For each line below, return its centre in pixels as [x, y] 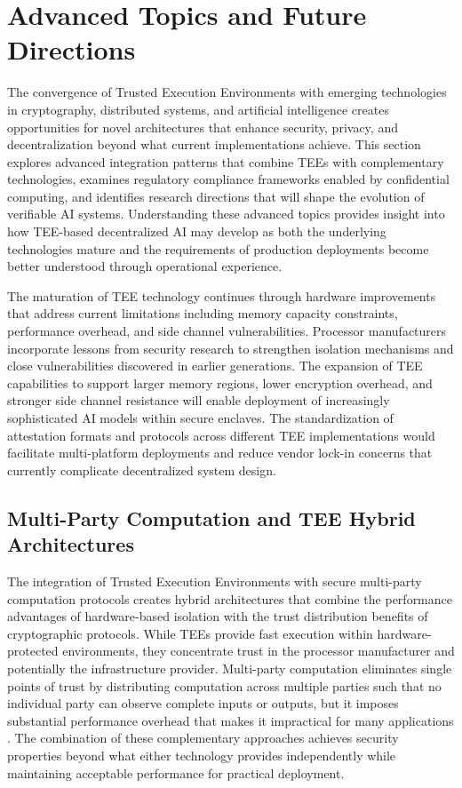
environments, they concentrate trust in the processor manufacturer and [259, 651]
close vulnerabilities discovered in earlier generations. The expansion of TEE [215, 366]
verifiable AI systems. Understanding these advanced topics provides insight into [226, 214]
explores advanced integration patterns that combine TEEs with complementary [226, 161]
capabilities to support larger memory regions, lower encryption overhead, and [220, 382]
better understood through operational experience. [145, 266]
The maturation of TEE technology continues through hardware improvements [222, 295]
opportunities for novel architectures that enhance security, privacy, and [203, 127]
